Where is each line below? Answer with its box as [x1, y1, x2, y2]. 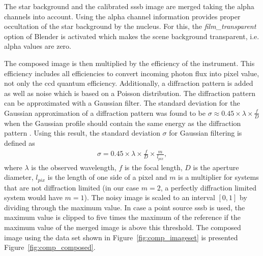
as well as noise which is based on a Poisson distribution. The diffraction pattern [4, 87, 256, 98]
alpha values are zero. [4, 41, 71, 51]
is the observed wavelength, [31, 162, 116, 172]
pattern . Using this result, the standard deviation [4, 127, 160, 138]
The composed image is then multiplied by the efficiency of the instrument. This [4, 57, 255, 68]
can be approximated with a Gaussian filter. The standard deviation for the [4, 98, 240, 108]
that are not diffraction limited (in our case [4, 182, 139, 193]
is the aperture [193, 162, 239, 172]
